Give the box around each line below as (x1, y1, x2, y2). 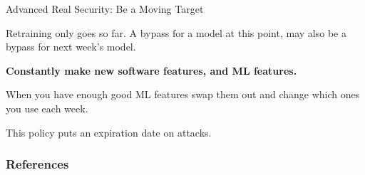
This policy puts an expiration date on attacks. (6, 124, 212, 139)
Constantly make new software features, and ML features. (6, 63, 297, 78)
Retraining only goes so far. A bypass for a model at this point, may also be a (6, 25, 346, 40)
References (6, 155, 69, 173)
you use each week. (6, 100, 88, 115)
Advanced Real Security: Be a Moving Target (6, 1, 204, 16)
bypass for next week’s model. (6, 39, 136, 54)
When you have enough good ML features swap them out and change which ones (6, 87, 360, 102)
